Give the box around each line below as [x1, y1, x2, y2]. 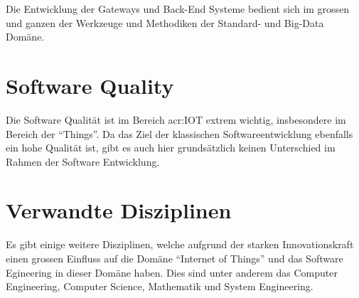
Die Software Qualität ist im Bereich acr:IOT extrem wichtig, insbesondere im [6, 112, 346, 127]
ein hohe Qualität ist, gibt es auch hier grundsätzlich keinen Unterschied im [6, 140, 336, 155]
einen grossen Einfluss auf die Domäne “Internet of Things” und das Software [6, 251, 343, 265]
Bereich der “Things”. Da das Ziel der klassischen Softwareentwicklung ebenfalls [6, 126, 353, 141]
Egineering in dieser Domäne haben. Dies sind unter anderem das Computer [6, 265, 338, 280]
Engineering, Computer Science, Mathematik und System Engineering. [6, 279, 314, 294]
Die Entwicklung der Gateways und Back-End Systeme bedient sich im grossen [6, 1, 350, 16]
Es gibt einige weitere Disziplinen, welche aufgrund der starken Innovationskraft [6, 237, 354, 252]
